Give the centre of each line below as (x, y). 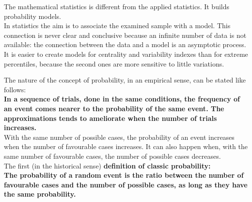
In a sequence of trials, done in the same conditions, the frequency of (122, 99)
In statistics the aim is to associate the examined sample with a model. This (117, 25)
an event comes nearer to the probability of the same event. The (114, 108)
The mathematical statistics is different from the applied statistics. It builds (117, 6)
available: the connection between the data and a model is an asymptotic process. (125, 44)
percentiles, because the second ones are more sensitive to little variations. (114, 63)
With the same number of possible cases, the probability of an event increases (119, 137)
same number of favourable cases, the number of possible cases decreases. (112, 156)
